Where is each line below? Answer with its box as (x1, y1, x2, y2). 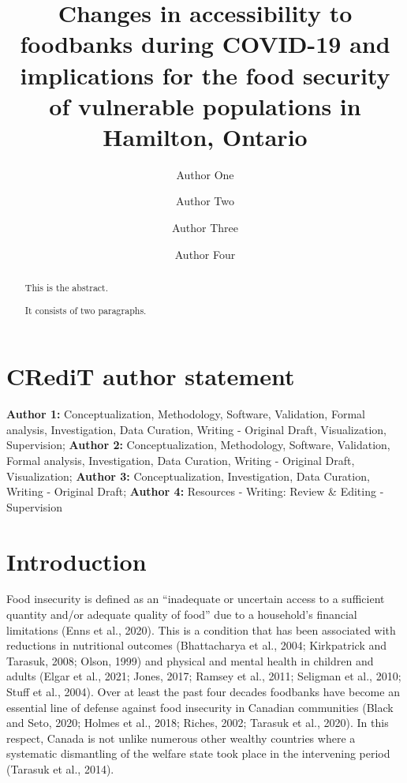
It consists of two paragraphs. (24, 303, 147, 317)
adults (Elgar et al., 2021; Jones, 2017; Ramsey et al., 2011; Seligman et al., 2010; (6, 668, 401, 684)
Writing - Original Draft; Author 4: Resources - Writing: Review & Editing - (6, 483, 384, 500)
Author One (176, 166, 234, 182)
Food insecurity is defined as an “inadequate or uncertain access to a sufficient (6, 590, 385, 607)
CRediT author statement (6, 360, 295, 392)
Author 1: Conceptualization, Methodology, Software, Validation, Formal (6, 406, 365, 422)
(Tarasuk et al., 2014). (6, 761, 114, 777)
